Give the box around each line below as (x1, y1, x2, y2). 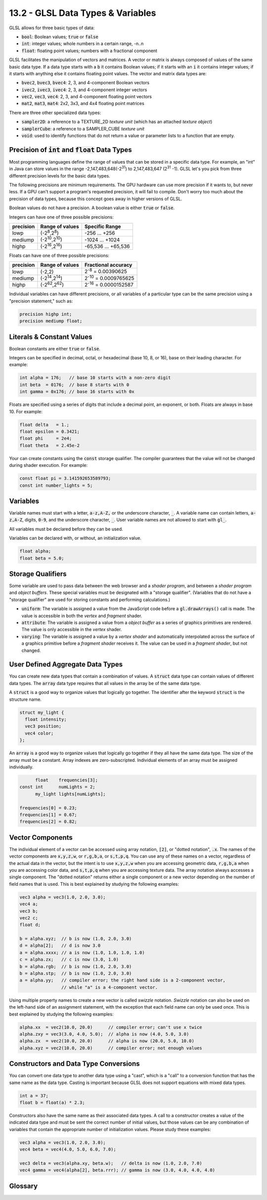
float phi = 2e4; (19, 436, 72, 441)
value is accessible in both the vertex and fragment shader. (21, 613, 142, 619)
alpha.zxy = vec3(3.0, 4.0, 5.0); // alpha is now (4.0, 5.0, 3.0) (19, 1031, 189, 1037)
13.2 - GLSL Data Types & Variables (9, 7, 156, 18)
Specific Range (84, 223, 121, 230)
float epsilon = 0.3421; (19, 429, 80, 434)
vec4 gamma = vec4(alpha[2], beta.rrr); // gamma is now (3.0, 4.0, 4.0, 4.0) (19, 1167, 215, 1173)
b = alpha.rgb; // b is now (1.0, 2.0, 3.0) (19, 964, 132, 969)
